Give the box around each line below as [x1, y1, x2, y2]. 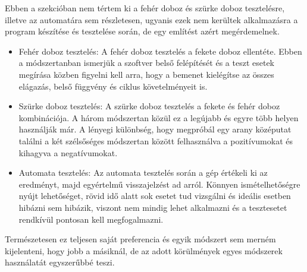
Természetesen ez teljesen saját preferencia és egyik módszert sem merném [5, 233, 276, 245]
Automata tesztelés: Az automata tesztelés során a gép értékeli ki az [18, 166, 268, 179]
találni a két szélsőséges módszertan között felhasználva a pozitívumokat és [18, 134, 293, 147]
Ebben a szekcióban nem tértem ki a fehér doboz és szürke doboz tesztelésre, [5, 2, 285, 14]
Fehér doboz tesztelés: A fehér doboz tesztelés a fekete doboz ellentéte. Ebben [18, 45, 302, 57]
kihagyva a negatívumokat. [18, 146, 118, 159]
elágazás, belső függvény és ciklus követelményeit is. [18, 80, 208, 92]
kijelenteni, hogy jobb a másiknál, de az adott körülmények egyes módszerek [5, 244, 283, 257]
